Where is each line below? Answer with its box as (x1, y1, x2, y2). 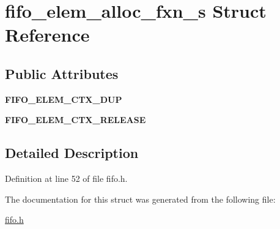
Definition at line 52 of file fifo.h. (5, 172, 128, 185)
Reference (5, 22, 90, 47)
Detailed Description (5, 143, 139, 162)
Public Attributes (5, 64, 119, 83)
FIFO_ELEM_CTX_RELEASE (5, 113, 146, 126)
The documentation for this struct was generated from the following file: (5, 192, 276, 205)
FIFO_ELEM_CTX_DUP (5, 92, 122, 105)
